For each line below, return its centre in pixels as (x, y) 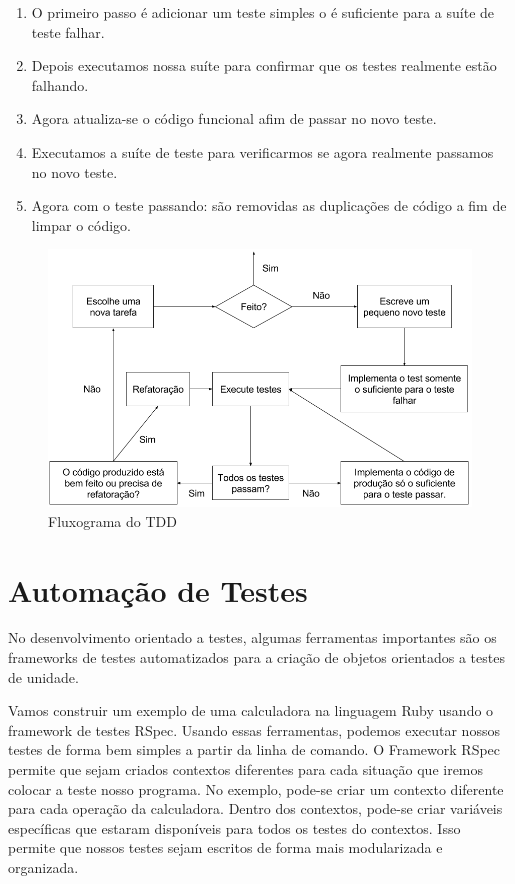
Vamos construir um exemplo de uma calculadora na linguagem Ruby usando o (251, 710)
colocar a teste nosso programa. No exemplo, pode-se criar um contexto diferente (256, 788)
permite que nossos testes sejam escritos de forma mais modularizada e (225, 847)
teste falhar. (68, 31)
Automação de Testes (158, 589)
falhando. (60, 84)
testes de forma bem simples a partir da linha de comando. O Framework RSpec (254, 749)
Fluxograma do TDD (112, 520)
